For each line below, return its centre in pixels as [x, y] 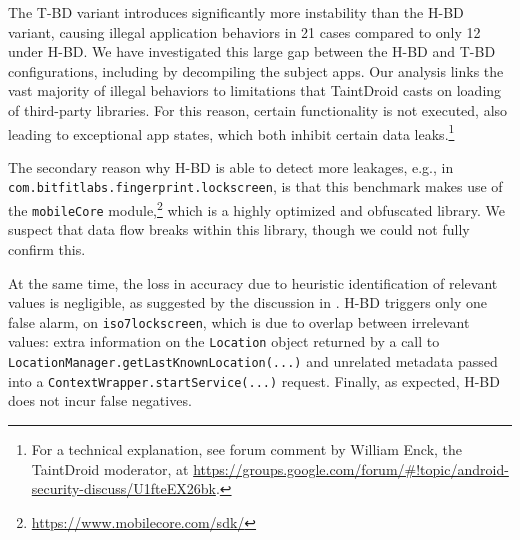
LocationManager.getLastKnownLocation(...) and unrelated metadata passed [253, 361]
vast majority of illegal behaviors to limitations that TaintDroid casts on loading [255, 90]
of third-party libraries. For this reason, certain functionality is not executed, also [258, 109]
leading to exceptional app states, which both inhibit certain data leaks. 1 [231, 132]
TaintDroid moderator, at [110, 468]
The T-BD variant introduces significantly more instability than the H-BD [236, 12]
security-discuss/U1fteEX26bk [123, 488]
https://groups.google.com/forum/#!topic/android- [351, 468]
